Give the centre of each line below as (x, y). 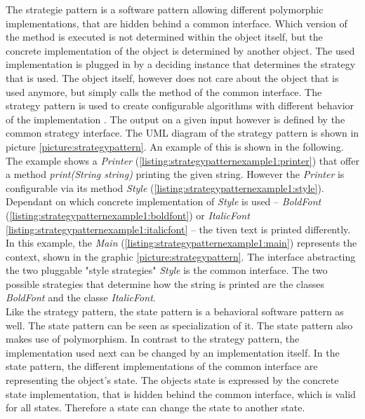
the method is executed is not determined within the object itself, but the (164, 37)
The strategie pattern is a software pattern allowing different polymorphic (165, 9)
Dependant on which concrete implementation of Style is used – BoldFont (164, 201)
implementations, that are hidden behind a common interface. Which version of (177, 23)
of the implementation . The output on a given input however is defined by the (175, 119)
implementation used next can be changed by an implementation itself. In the (173, 352)
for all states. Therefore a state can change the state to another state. (155, 407)
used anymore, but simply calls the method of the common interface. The (164, 91)
